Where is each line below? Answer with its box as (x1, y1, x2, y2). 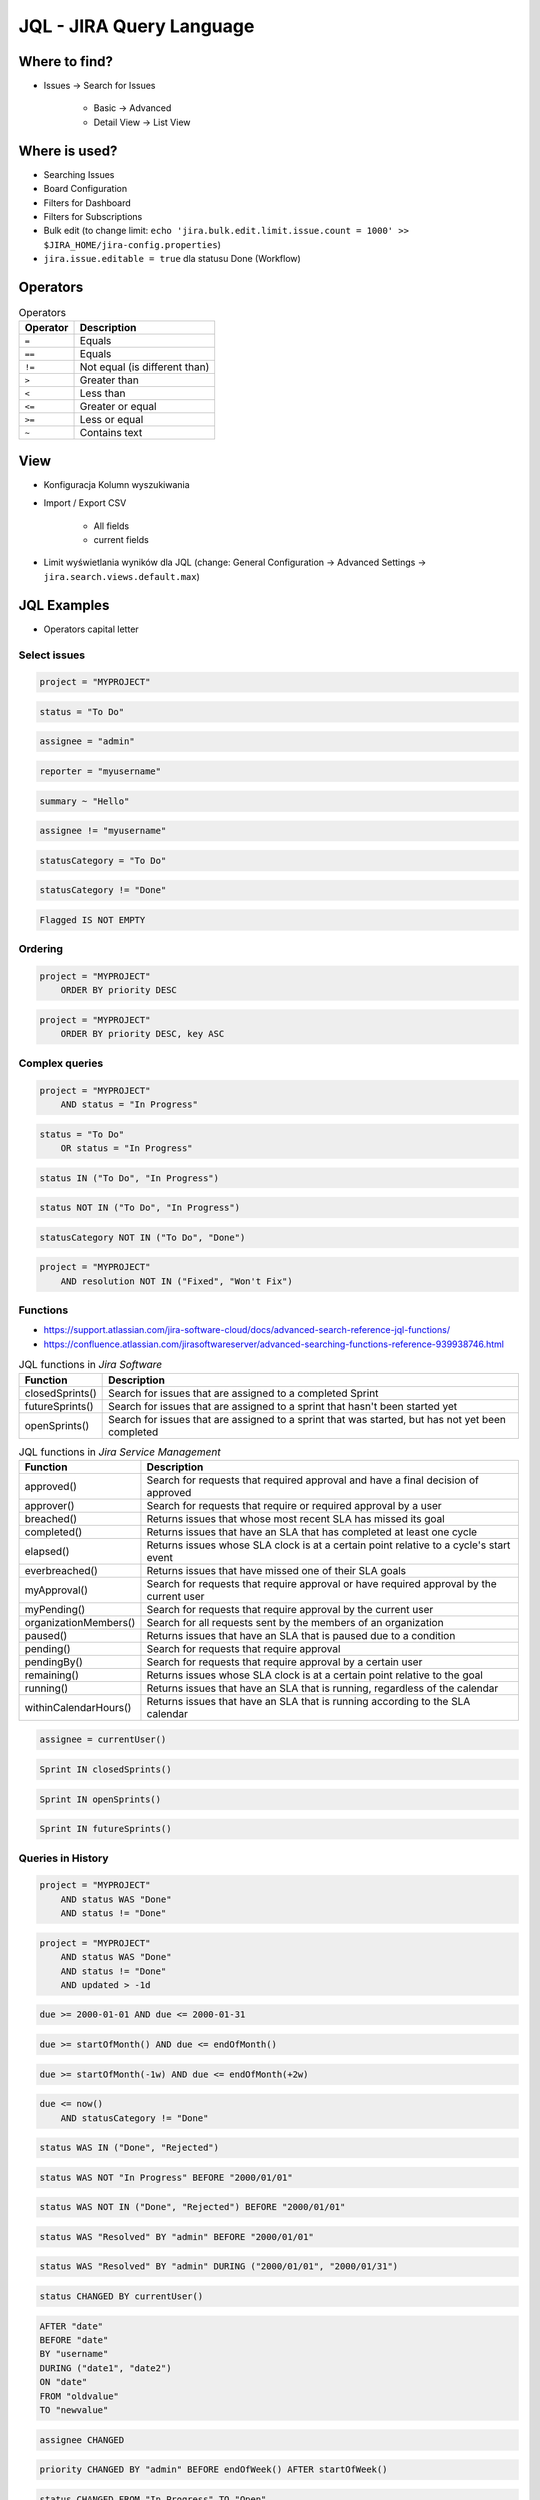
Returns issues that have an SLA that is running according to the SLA (146, 1694, 471, 1708)
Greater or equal (79, 400, 157, 414)
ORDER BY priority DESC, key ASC (60, 1028, 225, 1040)
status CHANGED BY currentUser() (39, 2291, 204, 2302)
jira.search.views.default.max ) (43, 570, 200, 582)
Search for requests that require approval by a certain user (146, 1655, 423, 1669)
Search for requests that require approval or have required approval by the (146, 1576, 497, 1590)
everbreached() (24, 1563, 99, 1577)
